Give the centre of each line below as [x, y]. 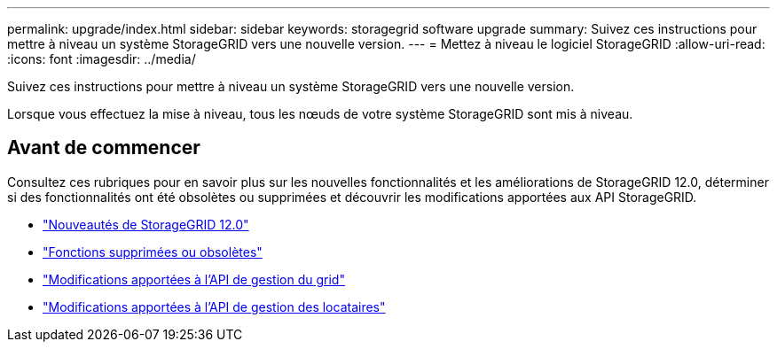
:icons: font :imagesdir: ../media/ [102, 59]
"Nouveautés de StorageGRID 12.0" [146, 224]
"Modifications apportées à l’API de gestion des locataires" [214, 306]
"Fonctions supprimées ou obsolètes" [153, 252]
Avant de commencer [104, 148]
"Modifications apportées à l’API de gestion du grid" [194, 279]
